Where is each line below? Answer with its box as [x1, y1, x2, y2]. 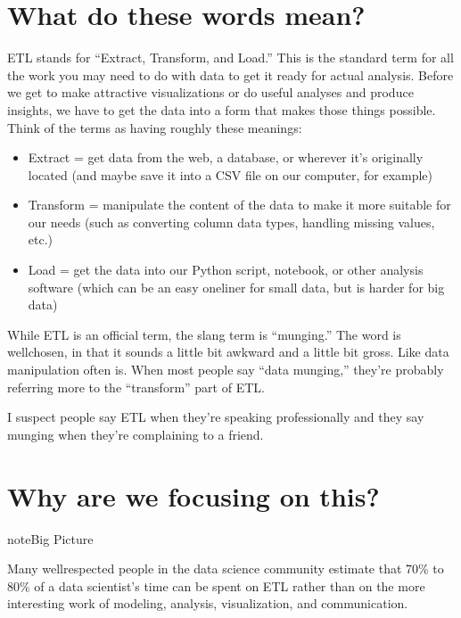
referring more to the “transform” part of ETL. [7, 377, 265, 396]
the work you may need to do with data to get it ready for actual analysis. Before [7, 65, 454, 84]
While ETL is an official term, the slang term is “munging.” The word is [7, 325, 401, 343]
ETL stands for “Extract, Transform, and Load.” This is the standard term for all [7, 48, 454, 67]
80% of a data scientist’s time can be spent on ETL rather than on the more [7, 576, 425, 595]
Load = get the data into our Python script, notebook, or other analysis [28, 260, 424, 279]
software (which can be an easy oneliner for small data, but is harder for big [28, 277, 445, 296]
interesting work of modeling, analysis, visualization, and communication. [7, 594, 408, 613]
